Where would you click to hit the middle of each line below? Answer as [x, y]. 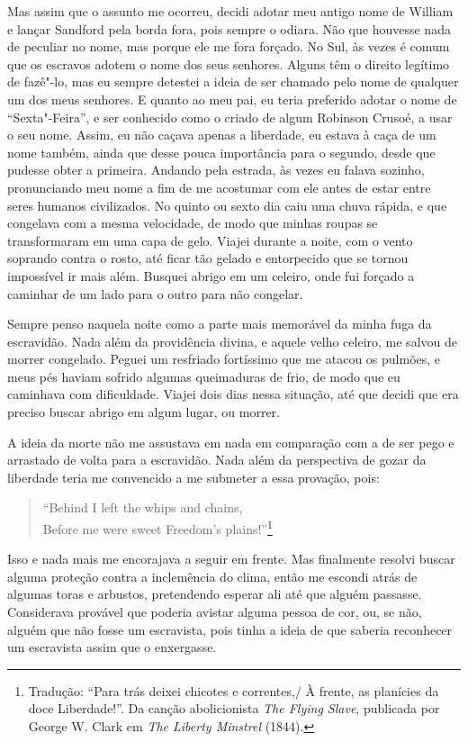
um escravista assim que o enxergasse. [112, 647]
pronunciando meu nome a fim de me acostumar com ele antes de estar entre [219, 187]
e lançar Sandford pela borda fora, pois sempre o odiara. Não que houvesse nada [229, 28]
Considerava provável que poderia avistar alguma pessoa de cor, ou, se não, [215, 612]
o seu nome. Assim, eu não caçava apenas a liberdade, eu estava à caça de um [222, 135]
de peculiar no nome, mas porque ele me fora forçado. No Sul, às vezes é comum [229, 46]
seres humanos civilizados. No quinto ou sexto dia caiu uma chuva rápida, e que [227, 205]
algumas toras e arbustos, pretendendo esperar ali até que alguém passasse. [215, 594]
